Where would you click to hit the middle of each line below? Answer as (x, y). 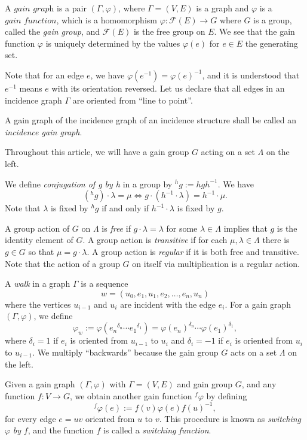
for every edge (30, 418)
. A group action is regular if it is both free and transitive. (193, 251)
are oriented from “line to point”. (133, 100)
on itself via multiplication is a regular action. (216, 263)
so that (41, 251)
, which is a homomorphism (107, 19)
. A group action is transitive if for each (155, 240)
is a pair (72, 8)
